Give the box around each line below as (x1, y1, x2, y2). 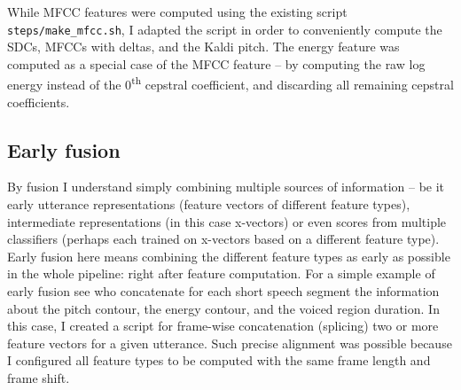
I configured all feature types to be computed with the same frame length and (7, 351, 431, 370)
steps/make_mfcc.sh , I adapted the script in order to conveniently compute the (7, 19, 442, 38)
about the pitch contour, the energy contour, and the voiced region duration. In (7, 299, 440, 317)
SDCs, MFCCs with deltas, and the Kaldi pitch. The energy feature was (7, 37, 400, 56)
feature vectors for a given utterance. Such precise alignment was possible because (7, 333, 452, 352)
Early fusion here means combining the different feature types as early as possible (7, 246, 450, 265)
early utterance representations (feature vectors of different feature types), (7, 195, 410, 214)
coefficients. (7, 92, 70, 111)
